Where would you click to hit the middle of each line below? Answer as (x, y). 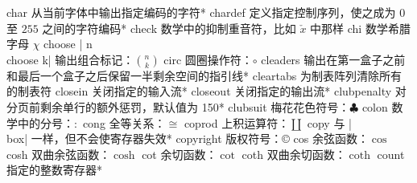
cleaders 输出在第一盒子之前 (333, 59)
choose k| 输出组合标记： (70, 59)
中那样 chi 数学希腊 (360, 28)
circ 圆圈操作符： (208, 59)
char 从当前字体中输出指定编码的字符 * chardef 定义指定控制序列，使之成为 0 (206, 12)
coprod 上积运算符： (237, 122)
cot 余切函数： (180, 154)
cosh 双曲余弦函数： (59, 154)
